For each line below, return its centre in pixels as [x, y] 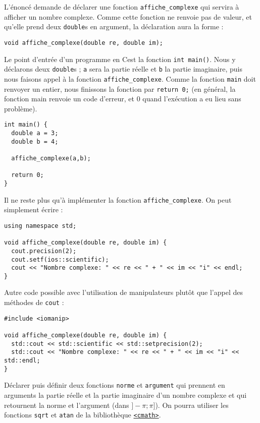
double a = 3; [35, 133]
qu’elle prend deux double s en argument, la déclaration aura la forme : [114, 26]
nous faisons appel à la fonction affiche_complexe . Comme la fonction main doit [130, 78]
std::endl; [22, 360]
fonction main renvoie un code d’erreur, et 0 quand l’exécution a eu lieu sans [123, 99]
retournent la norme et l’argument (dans [67, 405]
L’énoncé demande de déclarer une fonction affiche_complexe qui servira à [122, 7]
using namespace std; [40, 226]
